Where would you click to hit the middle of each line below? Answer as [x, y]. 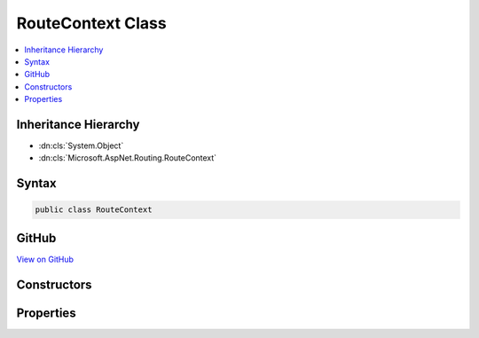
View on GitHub [45, 259]
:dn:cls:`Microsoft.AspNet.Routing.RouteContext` [128, 158]
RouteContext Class [92, 23]
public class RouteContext [94, 210]
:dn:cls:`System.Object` [81, 145]
